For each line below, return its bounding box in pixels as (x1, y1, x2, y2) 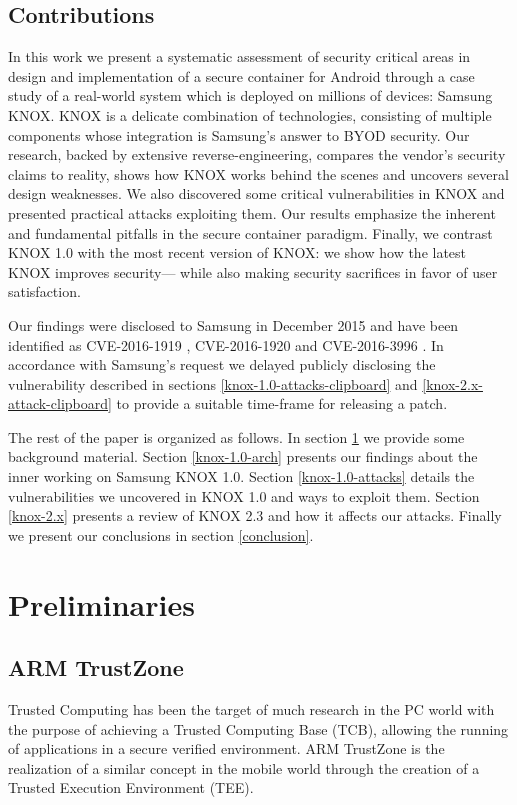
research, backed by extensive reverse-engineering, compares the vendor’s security (8, 144, 506, 165)
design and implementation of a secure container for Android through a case (8, 65, 475, 86)
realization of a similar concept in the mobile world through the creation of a (8, 757, 480, 778)
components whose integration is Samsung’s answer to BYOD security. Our (8, 124, 470, 145)
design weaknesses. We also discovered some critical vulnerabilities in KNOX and (8, 183, 505, 204)
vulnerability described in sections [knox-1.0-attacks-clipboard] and (8, 373, 418, 394)
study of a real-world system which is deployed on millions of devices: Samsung (8, 85, 493, 106)
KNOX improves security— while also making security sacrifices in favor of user (8, 261, 498, 282)
